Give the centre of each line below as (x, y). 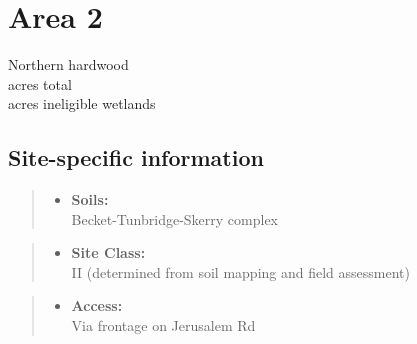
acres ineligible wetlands (82, 103)
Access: (97, 305)
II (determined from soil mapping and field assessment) (240, 271)
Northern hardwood (68, 64)
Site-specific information (136, 157)
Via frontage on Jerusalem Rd (163, 325)
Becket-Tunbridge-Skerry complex (175, 218)
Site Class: (108, 252)
